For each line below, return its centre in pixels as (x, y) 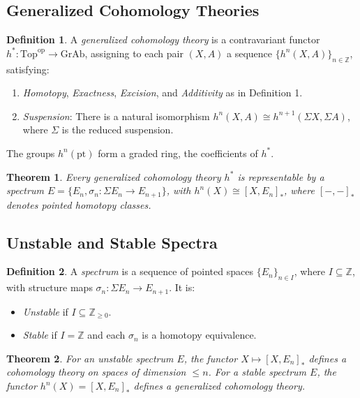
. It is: (182, 287)
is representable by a (281, 176)
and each (106, 335)
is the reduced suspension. (118, 130)
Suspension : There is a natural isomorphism (116, 116)
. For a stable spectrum (257, 372)
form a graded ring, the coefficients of (178, 153)
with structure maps (50, 287)
